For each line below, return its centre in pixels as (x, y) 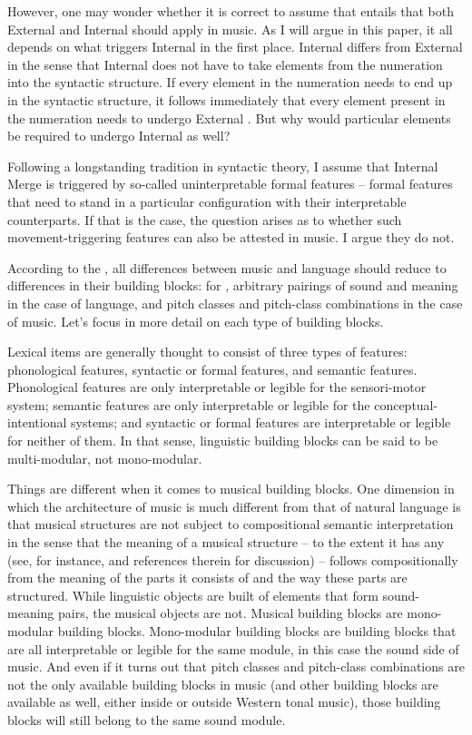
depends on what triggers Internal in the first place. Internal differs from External (235, 47)
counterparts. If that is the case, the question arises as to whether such (205, 219)
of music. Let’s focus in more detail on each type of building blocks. (196, 321)
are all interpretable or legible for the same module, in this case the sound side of (233, 648)
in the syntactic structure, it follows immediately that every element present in (226, 99)
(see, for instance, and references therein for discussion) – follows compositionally (233, 559)
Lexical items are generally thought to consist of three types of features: (207, 352)
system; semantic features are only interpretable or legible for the (189, 404)
